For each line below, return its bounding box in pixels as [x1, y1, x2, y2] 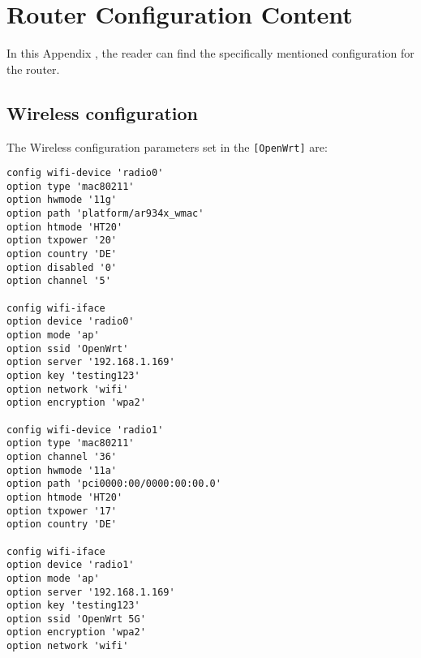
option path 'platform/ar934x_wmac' [6, 208, 204, 220]
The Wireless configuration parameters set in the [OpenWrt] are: [6, 138, 328, 155]
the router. [6, 60, 60, 77]
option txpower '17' [6, 505, 118, 517]
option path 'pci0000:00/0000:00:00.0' [6, 478, 221, 490]
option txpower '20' [6, 234, 118, 247]
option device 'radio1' [6, 559, 135, 571]
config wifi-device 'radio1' [6, 424, 164, 436]
